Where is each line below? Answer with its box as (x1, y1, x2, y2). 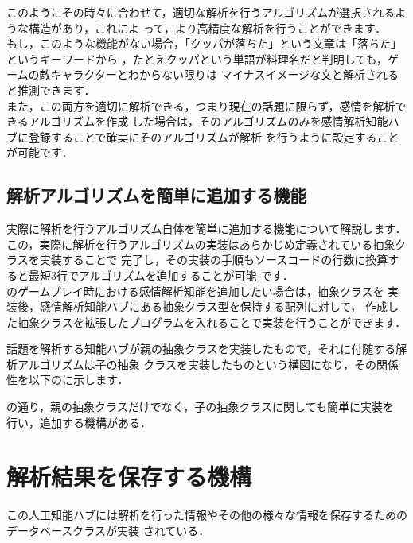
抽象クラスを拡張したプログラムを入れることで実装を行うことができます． (17, 313, 407, 330)
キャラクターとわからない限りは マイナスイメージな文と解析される (50, 66, 399, 83)
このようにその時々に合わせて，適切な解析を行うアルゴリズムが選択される (6, 4, 395, 20)
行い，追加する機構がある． (6, 413, 151, 430)
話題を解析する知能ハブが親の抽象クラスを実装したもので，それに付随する (6, 340, 396, 357)
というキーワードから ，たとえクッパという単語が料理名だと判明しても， (6, 50, 388, 67)
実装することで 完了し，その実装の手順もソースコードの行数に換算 (39, 251, 388, 268)
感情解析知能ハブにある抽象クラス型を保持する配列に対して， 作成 (39, 298, 388, 315)
